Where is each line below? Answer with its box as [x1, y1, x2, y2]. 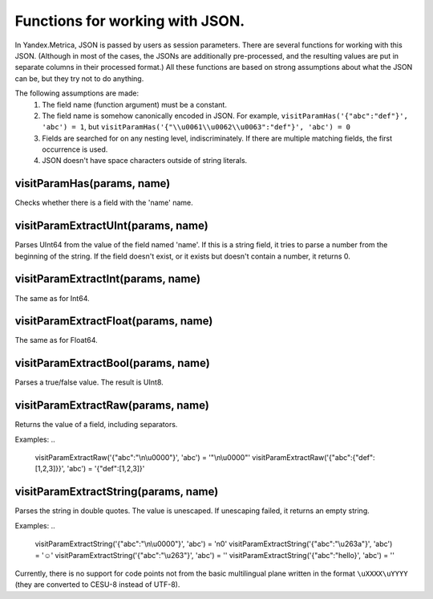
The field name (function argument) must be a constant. [42, 100, 228, 109]
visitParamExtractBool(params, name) [14, 357, 210, 370]
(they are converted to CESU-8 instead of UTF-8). [14, 580, 180, 589]
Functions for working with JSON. [14, 12, 245, 30]
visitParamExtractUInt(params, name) [14, 219, 208, 233]
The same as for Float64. [14, 336, 98, 345]
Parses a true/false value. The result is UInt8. [14, 377, 164, 387]
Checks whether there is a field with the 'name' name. [14, 198, 193, 208]
